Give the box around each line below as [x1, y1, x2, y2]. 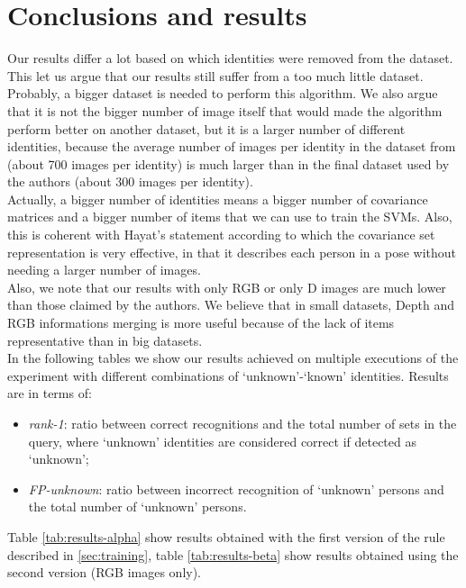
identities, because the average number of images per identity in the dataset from [7, 137, 456, 156]
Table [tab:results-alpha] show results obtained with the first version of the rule [7, 527, 445, 546]
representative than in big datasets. [7, 330, 203, 349]
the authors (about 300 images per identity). [7, 172, 253, 191]
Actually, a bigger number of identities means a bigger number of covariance [7, 189, 428, 208]
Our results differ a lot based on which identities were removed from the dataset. [7, 49, 453, 68]
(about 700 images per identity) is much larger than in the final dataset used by [7, 154, 450, 173]
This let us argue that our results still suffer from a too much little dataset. [7, 66, 424, 85]
